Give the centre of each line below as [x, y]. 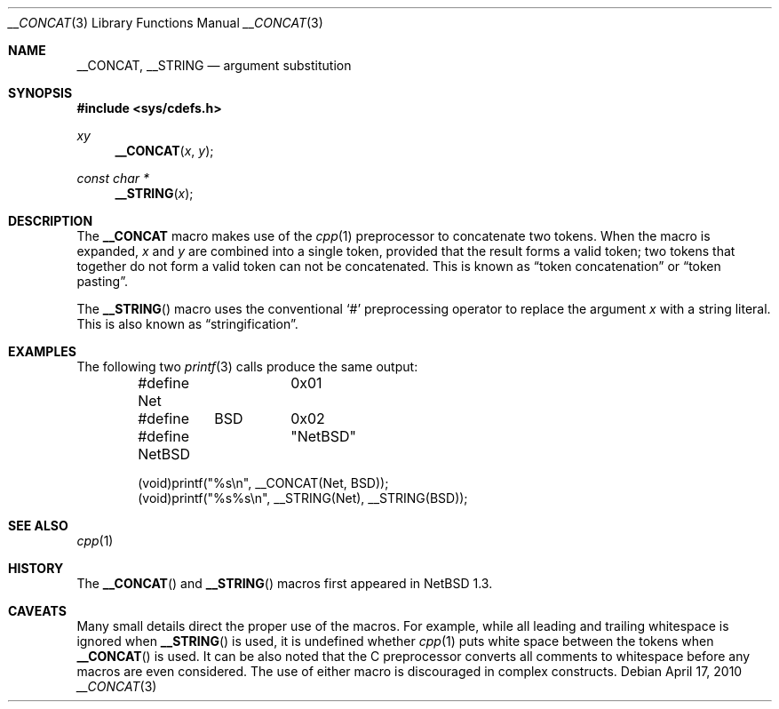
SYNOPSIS [40, 93]
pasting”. [102, 281]
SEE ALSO [38, 526]
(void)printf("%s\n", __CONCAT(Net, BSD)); [263, 483]
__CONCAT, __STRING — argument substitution [214, 65]
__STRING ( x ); [154, 193]
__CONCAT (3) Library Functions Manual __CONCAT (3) [166, 23]
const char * [113, 178]
